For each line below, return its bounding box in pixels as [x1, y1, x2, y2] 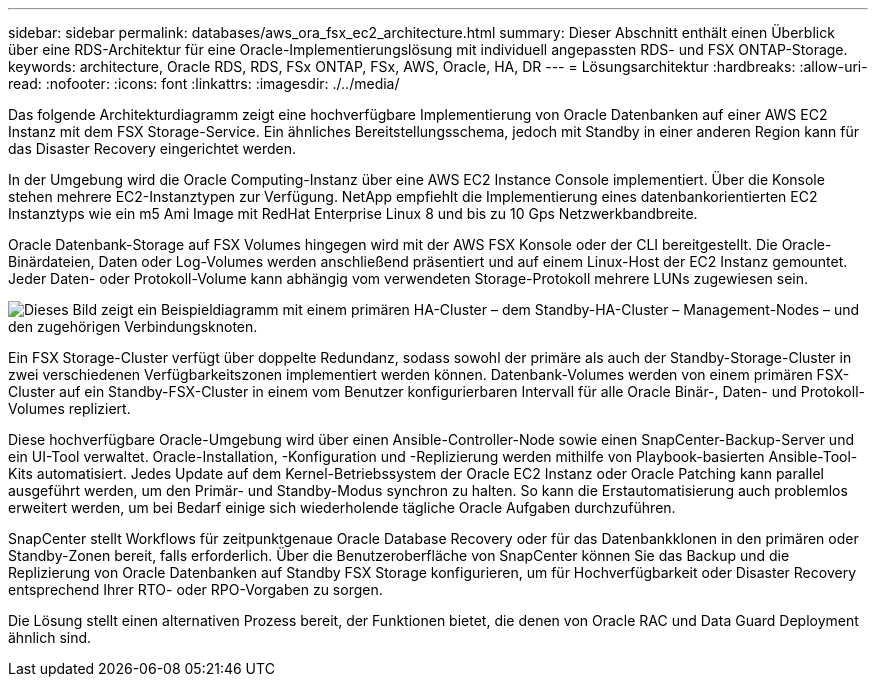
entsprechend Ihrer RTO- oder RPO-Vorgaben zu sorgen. [8, 581, 383, 598]
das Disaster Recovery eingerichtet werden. [8, 140, 297, 157]
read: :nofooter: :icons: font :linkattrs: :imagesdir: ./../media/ [8, 75, 400, 92]
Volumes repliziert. [8, 400, 131, 417]
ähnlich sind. [8, 629, 92, 646]
